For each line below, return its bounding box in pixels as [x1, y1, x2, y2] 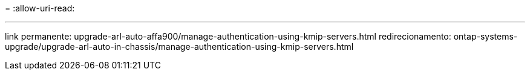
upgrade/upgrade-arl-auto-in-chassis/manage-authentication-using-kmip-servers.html [5, 41, 354, 52]
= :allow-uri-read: [5, 3, 75, 13]
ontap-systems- [453, 31, 518, 41]
